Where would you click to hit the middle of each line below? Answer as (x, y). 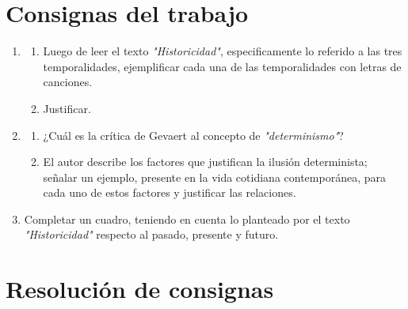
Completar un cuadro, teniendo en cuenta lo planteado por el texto (187, 219)
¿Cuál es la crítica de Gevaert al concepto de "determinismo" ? (193, 135)
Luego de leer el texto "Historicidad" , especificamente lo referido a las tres (223, 51)
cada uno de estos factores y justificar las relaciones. (170, 192)
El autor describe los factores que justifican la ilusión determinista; (205, 162)
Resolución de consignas (140, 289)
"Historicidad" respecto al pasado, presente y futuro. (151, 234)
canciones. (68, 82)
